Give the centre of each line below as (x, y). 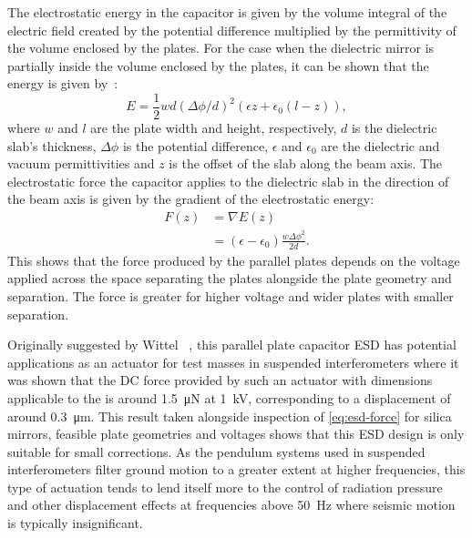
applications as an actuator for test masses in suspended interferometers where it (233, 362)
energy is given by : (63, 83)
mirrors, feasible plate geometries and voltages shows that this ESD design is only (236, 434)
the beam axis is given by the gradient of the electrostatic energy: (191, 199)
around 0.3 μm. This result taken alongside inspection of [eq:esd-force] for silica (230, 416)
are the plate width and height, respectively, (214, 128)
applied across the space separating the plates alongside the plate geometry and (230, 278)
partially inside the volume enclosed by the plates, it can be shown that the (218, 65)
